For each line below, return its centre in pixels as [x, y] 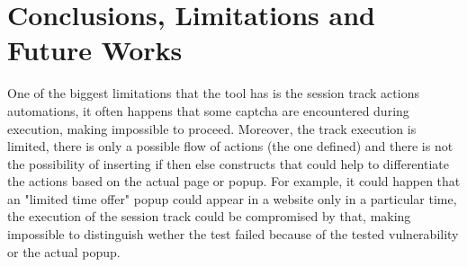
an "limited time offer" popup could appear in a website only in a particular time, [232, 198]
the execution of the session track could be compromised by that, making [209, 216]
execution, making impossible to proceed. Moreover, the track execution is [212, 128]
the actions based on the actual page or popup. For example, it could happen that [234, 181]
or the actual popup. [64, 251]
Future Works [95, 50]
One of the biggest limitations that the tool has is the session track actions [213, 93]
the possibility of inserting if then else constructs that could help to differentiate [228, 163]
